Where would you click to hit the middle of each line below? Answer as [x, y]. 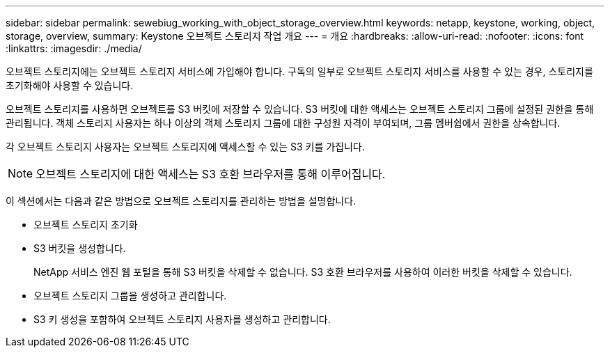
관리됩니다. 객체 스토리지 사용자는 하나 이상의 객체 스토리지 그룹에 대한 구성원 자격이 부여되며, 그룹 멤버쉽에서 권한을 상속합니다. [283, 123]
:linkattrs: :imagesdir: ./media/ [74, 48]
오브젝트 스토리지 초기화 [86, 225]
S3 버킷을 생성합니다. [80, 248]
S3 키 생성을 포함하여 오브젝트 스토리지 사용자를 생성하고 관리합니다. [182, 319]
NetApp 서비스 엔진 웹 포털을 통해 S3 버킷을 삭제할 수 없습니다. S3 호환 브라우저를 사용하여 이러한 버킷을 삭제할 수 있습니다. [303, 272]
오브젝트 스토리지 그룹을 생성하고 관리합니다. [130, 296]
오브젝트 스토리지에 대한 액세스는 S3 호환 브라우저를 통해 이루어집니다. [211, 174]
